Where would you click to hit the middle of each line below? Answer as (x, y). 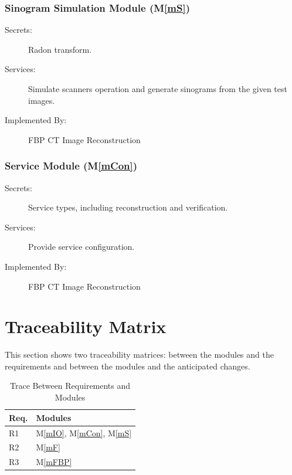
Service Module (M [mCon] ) (71, 166)
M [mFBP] (54, 462)
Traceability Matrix (86, 326)
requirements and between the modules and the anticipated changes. (128, 366)
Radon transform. (60, 49)
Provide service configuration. (82, 247)
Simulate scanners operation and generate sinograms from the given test (158, 89)
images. (42, 100)
